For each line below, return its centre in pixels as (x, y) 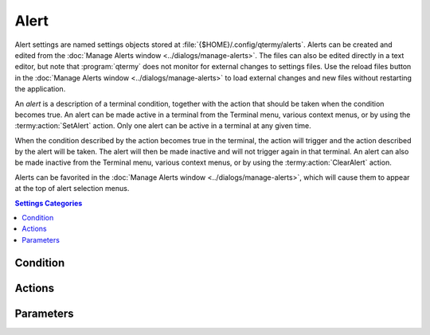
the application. (40, 89)
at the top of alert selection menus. (72, 189)
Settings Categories (49, 203)
